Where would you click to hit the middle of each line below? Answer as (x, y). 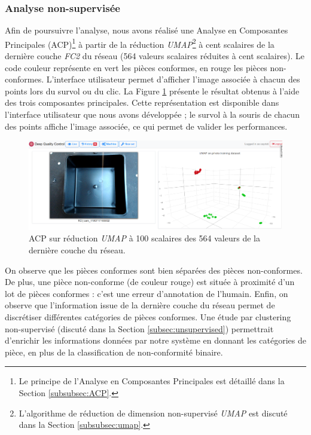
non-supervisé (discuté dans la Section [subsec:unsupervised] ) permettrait (139, 328)
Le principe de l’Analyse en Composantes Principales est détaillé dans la (152, 381)
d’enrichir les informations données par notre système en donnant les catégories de (155, 340)
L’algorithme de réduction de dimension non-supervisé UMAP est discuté (153, 413)
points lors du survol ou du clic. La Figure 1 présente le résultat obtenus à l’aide (152, 91)
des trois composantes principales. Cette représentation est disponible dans (142, 102)
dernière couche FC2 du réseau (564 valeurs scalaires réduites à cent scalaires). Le (155, 56)
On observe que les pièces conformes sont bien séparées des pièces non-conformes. (154, 270)
